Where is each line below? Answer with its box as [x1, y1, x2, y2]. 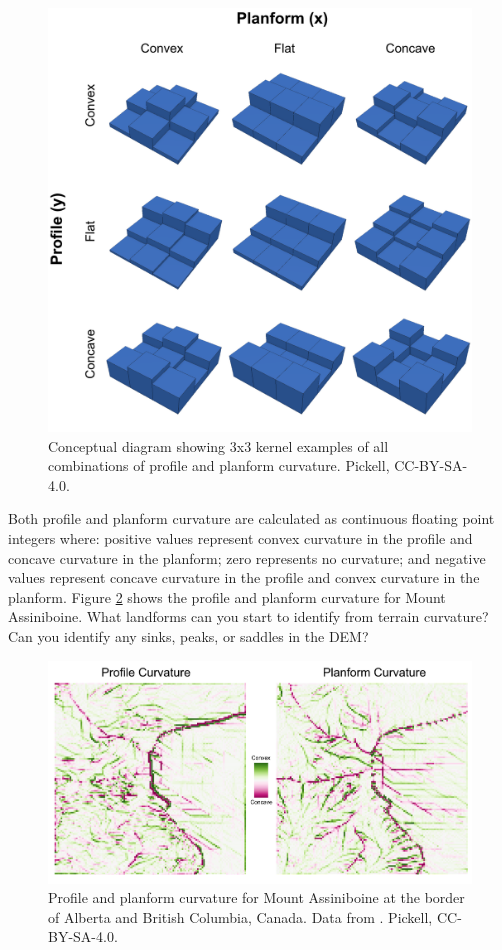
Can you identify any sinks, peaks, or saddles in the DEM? [8, 625, 369, 646]
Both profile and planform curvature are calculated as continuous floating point [8, 508, 495, 529]
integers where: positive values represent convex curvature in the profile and [8, 527, 473, 548]
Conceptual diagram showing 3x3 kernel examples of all [48, 435, 389, 456]
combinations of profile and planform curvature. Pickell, [48, 455, 390, 476]
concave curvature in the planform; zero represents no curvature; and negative [8, 547, 486, 568]
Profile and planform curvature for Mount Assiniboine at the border [48, 887, 465, 908]
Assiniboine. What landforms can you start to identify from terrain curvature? [8, 606, 489, 627]
